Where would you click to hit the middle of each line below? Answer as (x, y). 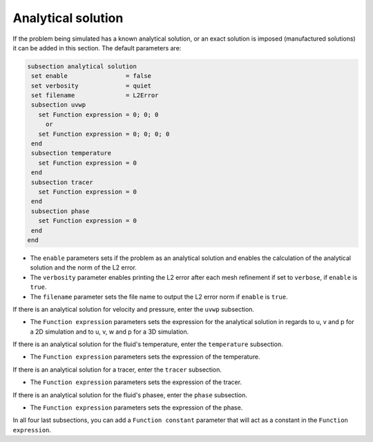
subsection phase (60, 211)
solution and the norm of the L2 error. (84, 268)
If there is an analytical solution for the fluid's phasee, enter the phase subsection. (130, 395)
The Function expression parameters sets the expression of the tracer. (136, 382)
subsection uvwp (59, 105)
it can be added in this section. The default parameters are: (97, 48)
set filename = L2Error (95, 96)
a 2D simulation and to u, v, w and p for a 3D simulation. (109, 332)
